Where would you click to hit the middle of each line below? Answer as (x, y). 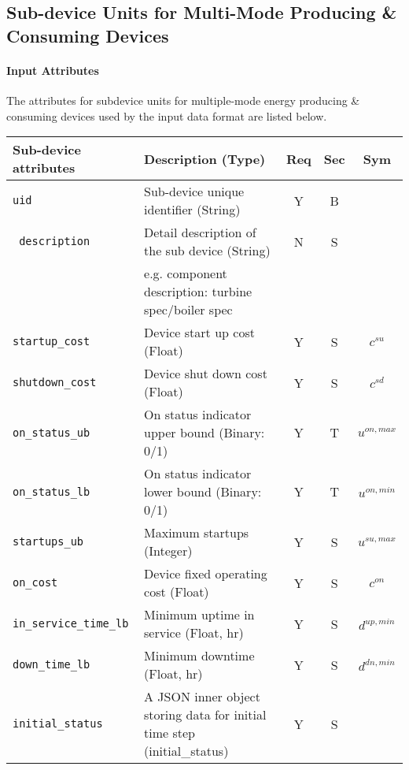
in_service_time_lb (71, 624)
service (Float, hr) (194, 633)
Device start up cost (199, 333)
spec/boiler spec (188, 310)
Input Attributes (53, 70)
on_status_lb (52, 491)
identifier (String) (192, 210)
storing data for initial (205, 715)
